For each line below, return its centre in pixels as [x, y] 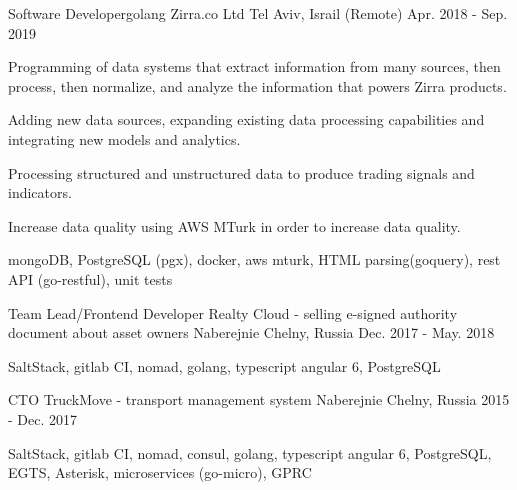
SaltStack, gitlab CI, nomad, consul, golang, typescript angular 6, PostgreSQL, [250, 452]
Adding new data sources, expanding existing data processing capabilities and [246, 119]
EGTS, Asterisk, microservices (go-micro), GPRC [160, 472]
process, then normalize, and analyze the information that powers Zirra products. [257, 85]
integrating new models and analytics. [124, 138]
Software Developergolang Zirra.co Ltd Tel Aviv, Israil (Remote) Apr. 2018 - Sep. [258, 13]
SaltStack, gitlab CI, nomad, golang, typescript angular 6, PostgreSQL [224, 365]
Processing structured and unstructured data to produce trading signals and [241, 172]
